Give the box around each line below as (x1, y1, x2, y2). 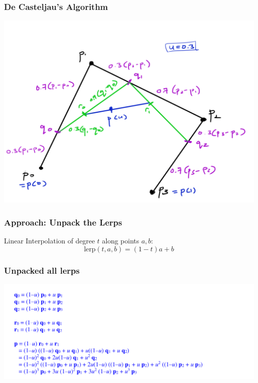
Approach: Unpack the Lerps (4, 216, 122, 228)
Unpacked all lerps (4, 264, 80, 276)
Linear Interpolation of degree (4, 235, 95, 246)
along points (102, 235, 139, 246)
